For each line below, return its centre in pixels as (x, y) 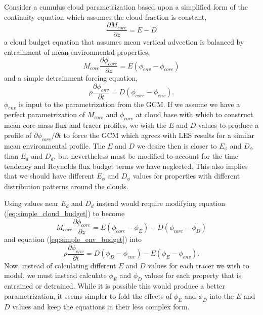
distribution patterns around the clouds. (66, 186)
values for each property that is (193, 275)
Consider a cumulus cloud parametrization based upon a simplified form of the (126, 7)
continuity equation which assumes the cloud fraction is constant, (105, 16)
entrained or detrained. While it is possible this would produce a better (115, 286)
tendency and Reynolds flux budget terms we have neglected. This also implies (126, 166)
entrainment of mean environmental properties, (77, 51)
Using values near (31, 203)
